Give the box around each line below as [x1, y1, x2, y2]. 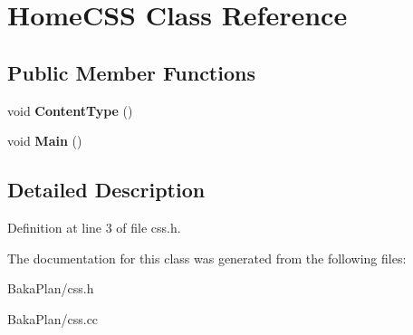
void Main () [7, 131, 82, 150]
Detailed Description [7, 176, 206, 204]
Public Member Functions [7, 58, 255, 86]
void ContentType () [7, 100, 133, 120]
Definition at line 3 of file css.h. [7, 217, 181, 236]
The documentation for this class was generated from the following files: [7, 248, 407, 267]
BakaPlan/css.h [7, 279, 94, 298]
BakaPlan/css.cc [7, 309, 99, 328]
